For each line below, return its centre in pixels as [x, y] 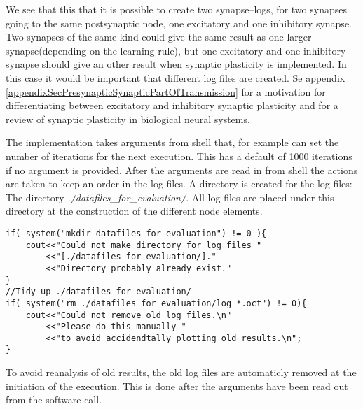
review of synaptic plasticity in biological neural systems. [128, 119]
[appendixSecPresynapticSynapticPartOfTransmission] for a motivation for [166, 91]
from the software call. [54, 400]
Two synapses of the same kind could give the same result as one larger [159, 37]
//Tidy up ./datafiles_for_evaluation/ [98, 292]
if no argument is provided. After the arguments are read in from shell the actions [182, 170]
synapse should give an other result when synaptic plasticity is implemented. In [176, 64]
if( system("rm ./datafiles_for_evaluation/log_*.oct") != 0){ [156, 303]
